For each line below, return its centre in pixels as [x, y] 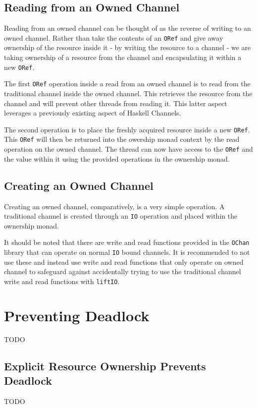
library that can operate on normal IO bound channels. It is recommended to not [127, 252]
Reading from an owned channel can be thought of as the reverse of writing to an [128, 28]
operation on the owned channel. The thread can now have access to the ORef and [128, 149]
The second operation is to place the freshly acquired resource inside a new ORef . [127, 129]
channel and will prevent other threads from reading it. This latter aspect [116, 103]
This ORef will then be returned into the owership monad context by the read [122, 139]
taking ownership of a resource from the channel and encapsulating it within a [123, 57]
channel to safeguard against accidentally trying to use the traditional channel [123, 271]
